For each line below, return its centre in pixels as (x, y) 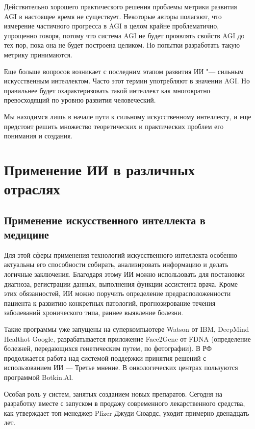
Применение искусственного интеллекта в (105, 220)
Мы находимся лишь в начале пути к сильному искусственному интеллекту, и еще (127, 116)
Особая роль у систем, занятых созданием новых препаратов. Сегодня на (113, 393)
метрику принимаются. (38, 54)
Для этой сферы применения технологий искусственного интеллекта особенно (121, 255)
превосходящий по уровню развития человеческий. (80, 100)
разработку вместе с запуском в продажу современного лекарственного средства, (125, 403)
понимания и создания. (38, 136)
